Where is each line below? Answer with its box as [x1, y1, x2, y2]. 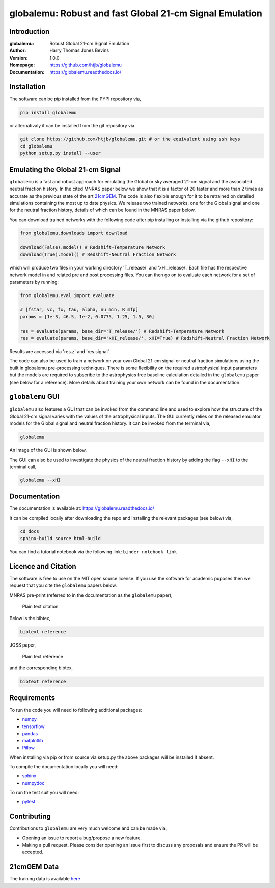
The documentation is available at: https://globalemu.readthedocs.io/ [9, 505, 155, 512]
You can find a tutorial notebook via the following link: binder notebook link [9, 549, 177, 555]
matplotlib [22, 738, 43, 744]
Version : [9, 55, 28, 61]
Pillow [22, 744, 35, 751]
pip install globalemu [20, 110, 77, 115]
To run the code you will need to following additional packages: [9, 707, 142, 713]
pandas [22, 731, 38, 737]
